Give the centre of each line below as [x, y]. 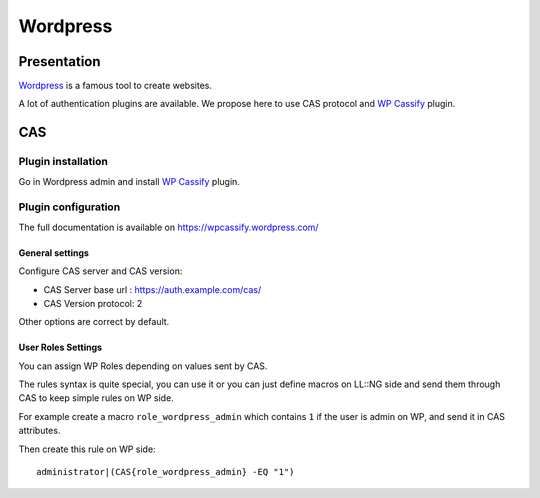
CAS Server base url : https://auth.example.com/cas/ [152, 289]
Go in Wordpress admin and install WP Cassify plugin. [129, 181]
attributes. [39, 431]
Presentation [59, 61]
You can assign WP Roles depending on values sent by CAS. [143, 366]
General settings [54, 252]
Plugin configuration [69, 207]
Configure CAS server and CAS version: [100, 271]
